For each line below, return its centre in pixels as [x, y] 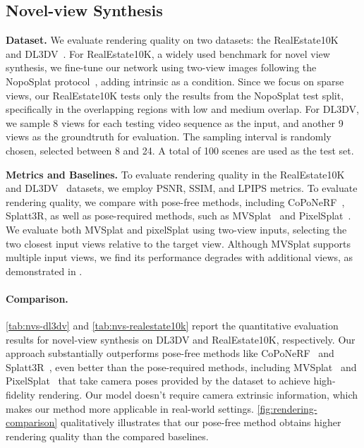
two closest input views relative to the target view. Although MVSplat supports [178, 243]
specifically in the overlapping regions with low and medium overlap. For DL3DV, [182, 109]
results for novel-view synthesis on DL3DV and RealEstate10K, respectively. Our [181, 339]
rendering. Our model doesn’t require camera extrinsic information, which [198, 395]
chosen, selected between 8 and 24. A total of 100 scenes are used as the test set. [180, 150]
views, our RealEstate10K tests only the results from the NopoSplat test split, [175, 95]
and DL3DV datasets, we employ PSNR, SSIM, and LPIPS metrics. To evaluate [182, 188]
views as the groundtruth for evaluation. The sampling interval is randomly [169, 137]
